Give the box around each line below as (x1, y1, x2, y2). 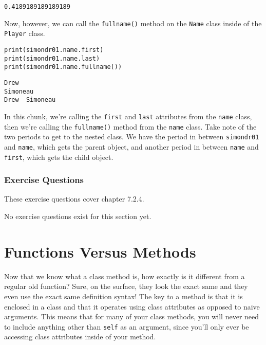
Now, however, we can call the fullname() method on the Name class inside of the (4, 17, 262, 28)
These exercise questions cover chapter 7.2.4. (4, 193, 144, 204)
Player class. (4, 28, 45, 39)
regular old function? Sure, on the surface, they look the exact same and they (4, 281, 248, 292)
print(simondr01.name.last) (4, 55, 100, 62)
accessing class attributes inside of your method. (4, 331, 156, 342)
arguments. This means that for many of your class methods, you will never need (4, 311, 259, 322)
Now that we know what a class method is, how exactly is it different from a (4, 270, 245, 281)
